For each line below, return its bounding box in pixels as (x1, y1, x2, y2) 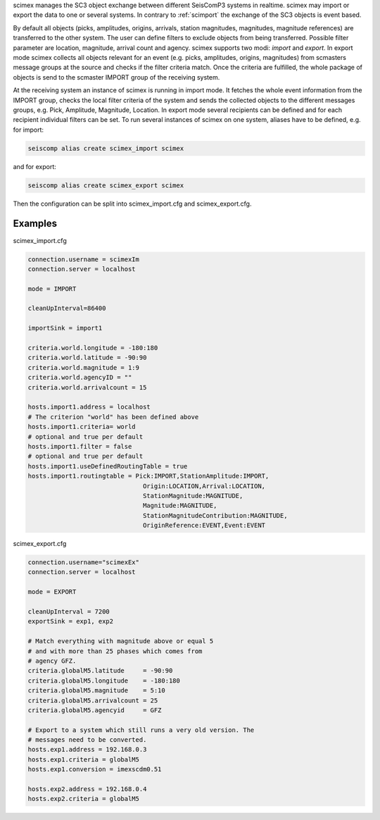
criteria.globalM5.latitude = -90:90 (27, 666, 173, 675)
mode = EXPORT (27, 588, 77, 596)
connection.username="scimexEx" (27, 559, 140, 566)
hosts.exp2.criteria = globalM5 (27, 795, 140, 803)
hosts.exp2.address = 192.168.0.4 (27, 785, 147, 793)
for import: (13, 125, 44, 134)
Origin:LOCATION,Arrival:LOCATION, (142, 482, 266, 490)
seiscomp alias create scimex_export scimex (27, 181, 184, 190)
